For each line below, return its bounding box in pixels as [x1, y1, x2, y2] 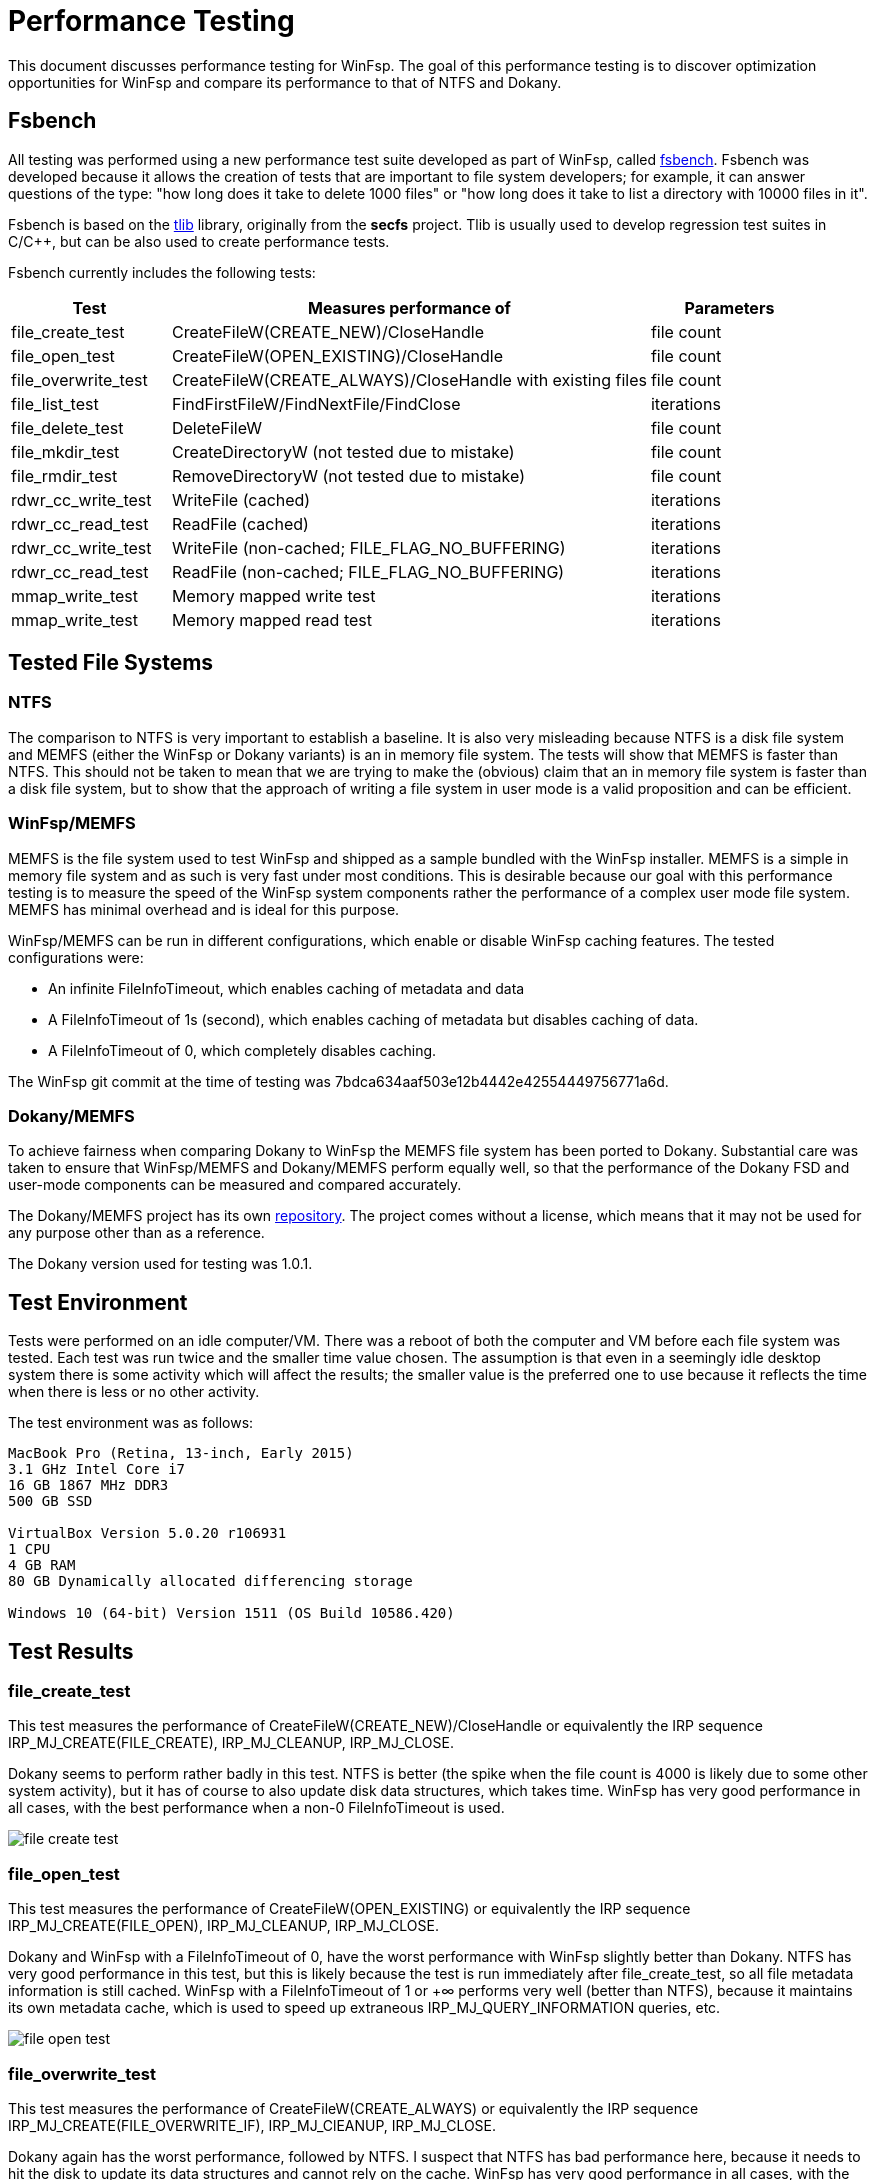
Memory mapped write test [171, 585, 376, 606]
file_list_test [11, 393, 99, 414]
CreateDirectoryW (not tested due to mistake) [171, 441, 515, 462]
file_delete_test [11, 417, 124, 438]
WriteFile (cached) [171, 489, 311, 510]
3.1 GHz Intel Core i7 [8, 1461, 186, 1478]
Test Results [8, 1638, 134, 1664]
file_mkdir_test [11, 441, 120, 462]
